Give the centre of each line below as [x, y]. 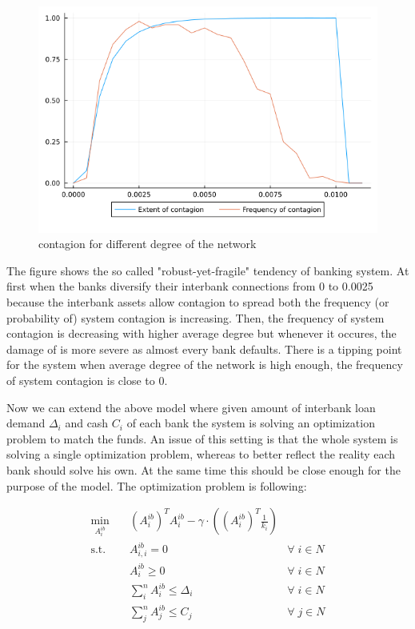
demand [26, 423]
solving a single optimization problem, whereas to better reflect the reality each [201, 454]
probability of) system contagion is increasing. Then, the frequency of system [196, 317]
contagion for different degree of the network [148, 244]
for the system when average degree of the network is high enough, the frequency [205, 365]
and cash [87, 423]
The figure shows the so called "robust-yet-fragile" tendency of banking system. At [208, 270]
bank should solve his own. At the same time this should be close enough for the [204, 469]
